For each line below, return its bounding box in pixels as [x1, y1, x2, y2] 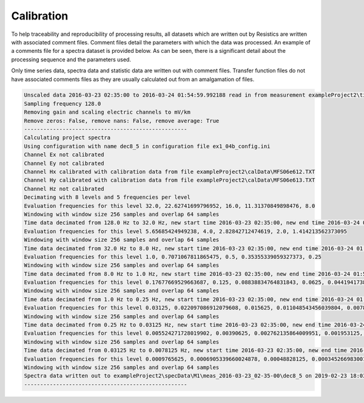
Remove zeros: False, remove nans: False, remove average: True [24, 117, 220, 124]
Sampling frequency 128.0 [24, 100, 101, 107]
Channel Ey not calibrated [24, 160, 104, 167]
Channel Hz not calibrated [24, 185, 104, 192]
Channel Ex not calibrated [24, 151, 104, 158]
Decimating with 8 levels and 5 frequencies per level [24, 194, 190, 201]
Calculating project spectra [24, 134, 111, 141]
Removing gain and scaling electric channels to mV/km [24, 109, 190, 115]
